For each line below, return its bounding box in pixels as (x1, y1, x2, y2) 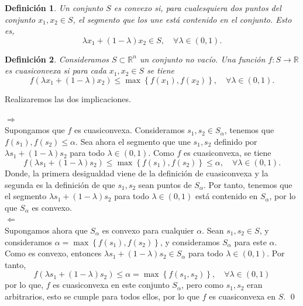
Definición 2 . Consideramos (5, 53, 109, 65)
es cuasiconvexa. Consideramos (74, 124, 185, 136)
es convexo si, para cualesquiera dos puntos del (113, 2, 281, 13)
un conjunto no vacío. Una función (139, 53, 266, 65)
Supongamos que (5, 124, 65, 136)
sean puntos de (138, 178, 192, 190)
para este (234, 235, 267, 248)
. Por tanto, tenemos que (203, 178, 292, 190)
